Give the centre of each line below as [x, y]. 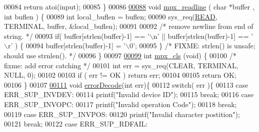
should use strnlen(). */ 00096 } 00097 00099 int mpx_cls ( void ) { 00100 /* [120, 55]
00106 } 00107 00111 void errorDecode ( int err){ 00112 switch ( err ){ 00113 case [126, 84]
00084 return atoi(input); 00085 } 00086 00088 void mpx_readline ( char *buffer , [129, 6]
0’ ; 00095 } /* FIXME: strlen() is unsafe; [192, 46]
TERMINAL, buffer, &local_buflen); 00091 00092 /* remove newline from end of [129, 26]
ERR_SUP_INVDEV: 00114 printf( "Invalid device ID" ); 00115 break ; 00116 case [129, 94]
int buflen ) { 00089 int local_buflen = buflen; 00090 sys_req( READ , [111, 16]
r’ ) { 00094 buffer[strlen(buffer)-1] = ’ [67, 46]
